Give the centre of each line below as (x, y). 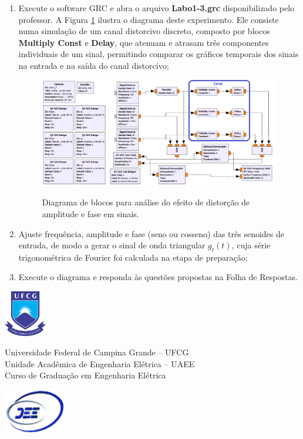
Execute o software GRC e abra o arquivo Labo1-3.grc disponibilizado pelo (156, 8)
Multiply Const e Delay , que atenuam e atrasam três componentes (144, 42)
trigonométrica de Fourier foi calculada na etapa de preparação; (133, 257)
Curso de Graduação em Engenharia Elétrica (85, 375)
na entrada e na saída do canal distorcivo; (94, 65)
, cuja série (251, 245)
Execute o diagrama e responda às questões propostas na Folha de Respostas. (158, 277)
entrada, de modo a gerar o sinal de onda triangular (112, 245)
